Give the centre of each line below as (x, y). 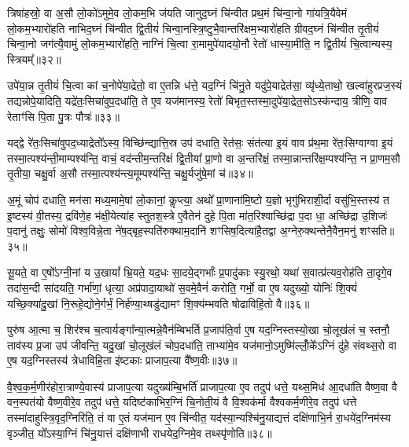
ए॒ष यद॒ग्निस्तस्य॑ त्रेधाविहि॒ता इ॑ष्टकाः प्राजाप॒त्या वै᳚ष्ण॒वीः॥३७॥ (122, 360)
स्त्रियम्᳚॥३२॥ (34, 59)
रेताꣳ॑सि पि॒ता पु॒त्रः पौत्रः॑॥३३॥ (63, 116)
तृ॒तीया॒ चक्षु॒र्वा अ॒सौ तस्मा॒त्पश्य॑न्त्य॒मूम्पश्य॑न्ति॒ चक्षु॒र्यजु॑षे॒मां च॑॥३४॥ (130, 173)
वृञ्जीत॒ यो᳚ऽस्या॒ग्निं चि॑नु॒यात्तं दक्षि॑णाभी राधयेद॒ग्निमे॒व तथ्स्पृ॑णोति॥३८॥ (140, 432)
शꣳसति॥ (377, 231)
